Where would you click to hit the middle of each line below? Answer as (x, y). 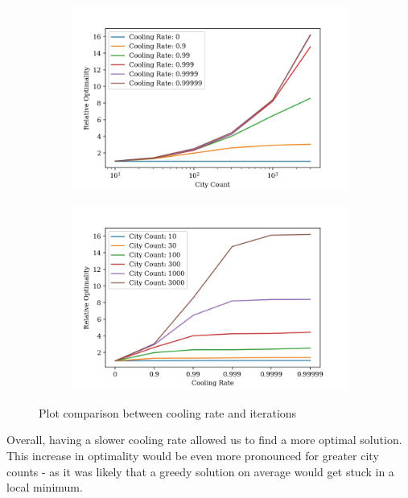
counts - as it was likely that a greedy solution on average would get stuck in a (200, 471)
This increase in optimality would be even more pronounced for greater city (193, 456)
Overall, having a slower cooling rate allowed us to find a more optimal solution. (204, 440)
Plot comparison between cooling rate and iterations (168, 412)
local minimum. (45, 487)
